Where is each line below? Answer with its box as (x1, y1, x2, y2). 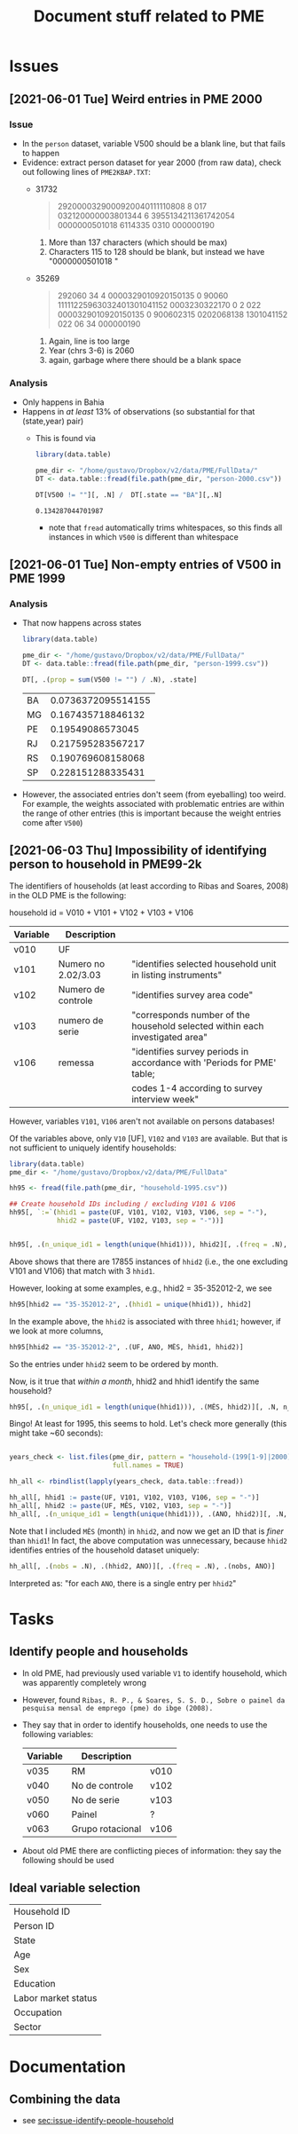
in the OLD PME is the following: (9, 889, 127, 900)
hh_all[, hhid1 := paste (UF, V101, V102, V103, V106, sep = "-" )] (9, 1493, 260, 1502)
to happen (21, 147, 60, 158)
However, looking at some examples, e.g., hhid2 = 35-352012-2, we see (9, 1283, 272, 1293)
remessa (58, 1056, 95, 1069)
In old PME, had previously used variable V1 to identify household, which (21, 1667, 287, 1679)
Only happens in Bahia (21, 397, 105, 407)
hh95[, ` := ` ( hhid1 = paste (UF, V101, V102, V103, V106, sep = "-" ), (9, 1208, 268, 1217)
